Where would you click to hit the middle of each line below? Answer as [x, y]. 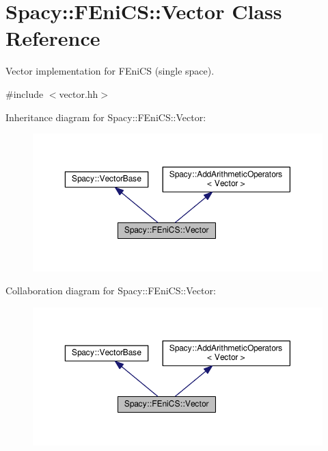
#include [25, 93]
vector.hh [79, 93]
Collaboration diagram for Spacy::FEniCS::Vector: [111, 291]
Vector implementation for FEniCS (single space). [110, 71]
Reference [53, 38]
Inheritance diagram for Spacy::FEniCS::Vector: [106, 117]
